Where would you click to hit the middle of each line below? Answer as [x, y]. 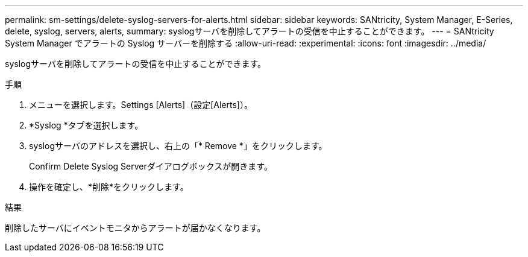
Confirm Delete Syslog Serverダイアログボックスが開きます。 [151, 166]
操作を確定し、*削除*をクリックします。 [109, 187]
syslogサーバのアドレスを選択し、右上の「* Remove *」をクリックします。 [178, 146]
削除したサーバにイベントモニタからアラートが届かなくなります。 [135, 228]
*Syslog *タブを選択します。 [86, 125]
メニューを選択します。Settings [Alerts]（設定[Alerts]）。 [141, 105]
